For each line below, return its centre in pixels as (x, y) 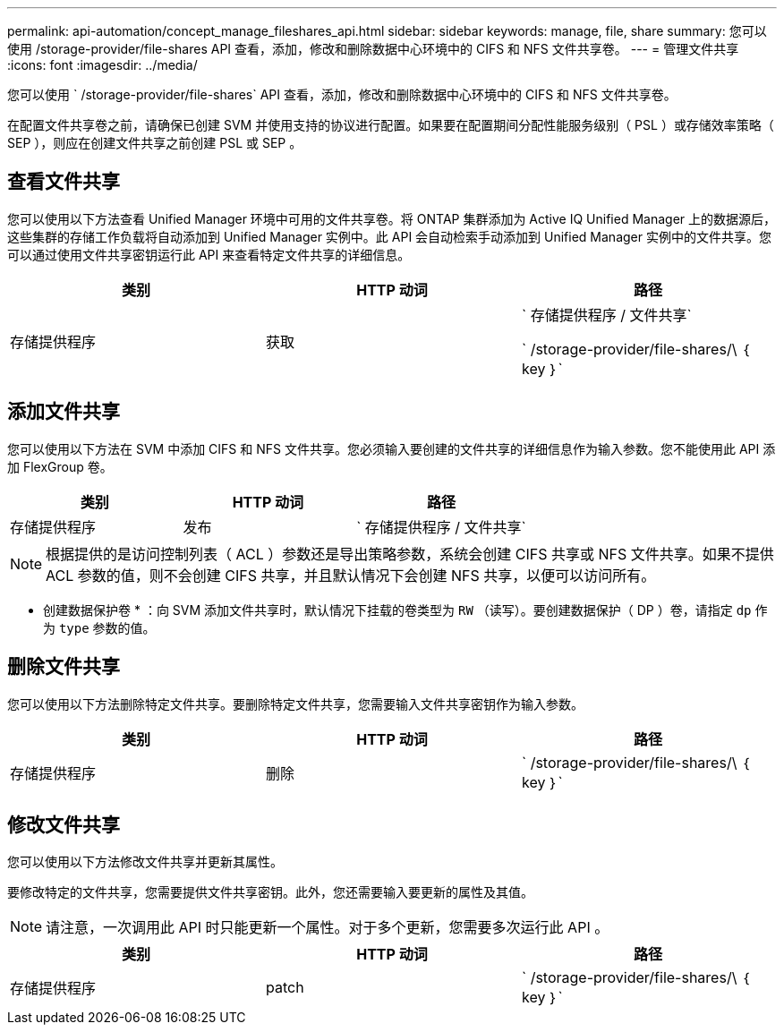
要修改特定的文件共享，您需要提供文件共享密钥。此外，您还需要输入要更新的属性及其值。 (270, 892)
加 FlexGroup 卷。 (60, 466)
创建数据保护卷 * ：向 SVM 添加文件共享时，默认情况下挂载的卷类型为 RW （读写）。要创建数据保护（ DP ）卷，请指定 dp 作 (405, 610)
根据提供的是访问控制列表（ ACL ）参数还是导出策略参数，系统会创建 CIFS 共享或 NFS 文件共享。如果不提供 (410, 554)
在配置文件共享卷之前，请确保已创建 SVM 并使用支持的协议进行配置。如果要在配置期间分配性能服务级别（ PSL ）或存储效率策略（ (391, 125)
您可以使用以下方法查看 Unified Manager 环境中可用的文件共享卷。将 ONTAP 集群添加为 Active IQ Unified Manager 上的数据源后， (392, 218)
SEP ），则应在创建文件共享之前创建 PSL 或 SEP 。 (155, 143)
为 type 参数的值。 (99, 627)
